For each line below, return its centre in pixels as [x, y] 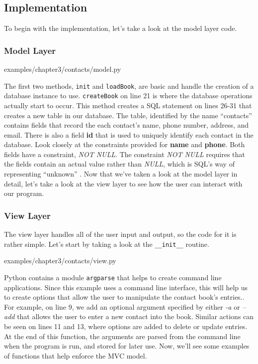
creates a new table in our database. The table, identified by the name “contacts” [128, 115]
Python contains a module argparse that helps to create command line [113, 277]
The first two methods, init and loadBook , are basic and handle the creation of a [129, 86]
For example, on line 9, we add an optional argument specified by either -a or [122, 306]
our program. [24, 193]
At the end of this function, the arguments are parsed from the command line [122, 336]
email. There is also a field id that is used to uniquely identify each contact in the [129, 134]
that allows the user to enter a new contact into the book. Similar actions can [135, 316]
